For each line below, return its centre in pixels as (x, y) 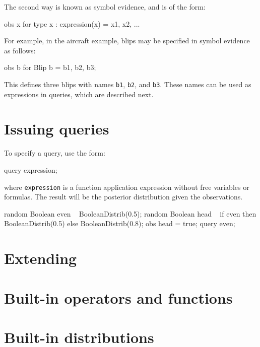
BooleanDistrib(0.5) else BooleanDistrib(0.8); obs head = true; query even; (120, 223)
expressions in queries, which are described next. (79, 94)
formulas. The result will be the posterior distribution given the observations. (123, 197)
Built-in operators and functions (118, 297)
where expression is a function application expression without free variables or (127, 187)
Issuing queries (57, 129)
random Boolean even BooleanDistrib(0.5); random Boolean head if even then (130, 213)
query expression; (31, 169)
